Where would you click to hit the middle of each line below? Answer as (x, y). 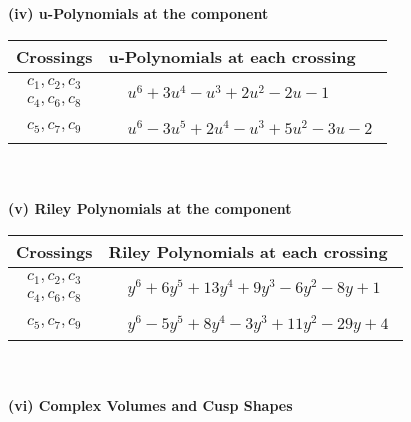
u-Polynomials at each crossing (232, 56)
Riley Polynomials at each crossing (248, 251)
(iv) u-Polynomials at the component (138, 13)
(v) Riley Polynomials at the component (150, 208)
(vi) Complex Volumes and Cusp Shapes (150, 405)
